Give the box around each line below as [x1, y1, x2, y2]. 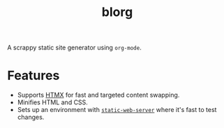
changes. [17, 113, 45, 122]
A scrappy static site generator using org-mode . [7, 43, 142, 52]
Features [7, 67, 60, 83]
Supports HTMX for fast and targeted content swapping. [17, 91, 180, 99]
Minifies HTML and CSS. [17, 98, 89, 106]
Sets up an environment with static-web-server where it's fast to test [17, 106, 217, 114]
